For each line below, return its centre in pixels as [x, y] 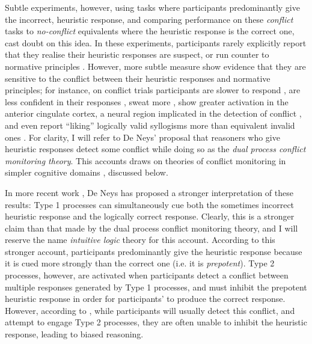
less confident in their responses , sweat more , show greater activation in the [147, 101]
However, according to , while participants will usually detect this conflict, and [150, 310]
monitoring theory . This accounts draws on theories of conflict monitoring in [145, 160]
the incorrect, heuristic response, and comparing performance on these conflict [149, 19]
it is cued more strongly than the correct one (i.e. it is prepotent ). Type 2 [140, 263]
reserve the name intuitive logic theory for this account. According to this [140, 240]
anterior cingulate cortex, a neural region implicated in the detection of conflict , [153, 113]
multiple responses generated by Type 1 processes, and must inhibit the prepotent [156, 287]
